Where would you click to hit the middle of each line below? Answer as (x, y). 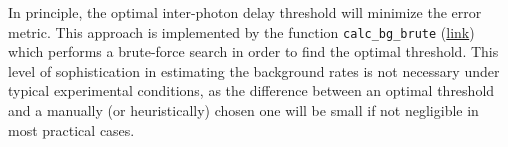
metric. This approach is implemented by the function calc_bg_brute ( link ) (241, 31)
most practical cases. (71, 129)
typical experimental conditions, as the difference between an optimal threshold (251, 90)
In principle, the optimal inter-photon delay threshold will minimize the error (245, 12)
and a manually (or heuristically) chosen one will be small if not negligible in (243, 110)
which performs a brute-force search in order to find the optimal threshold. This (253, 51)
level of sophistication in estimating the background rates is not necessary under (254, 70)
